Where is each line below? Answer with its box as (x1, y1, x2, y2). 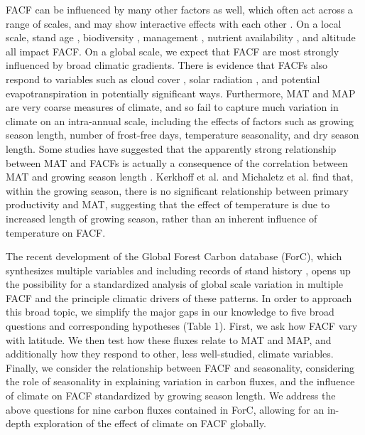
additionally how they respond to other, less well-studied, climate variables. (6, 346, 334, 361)
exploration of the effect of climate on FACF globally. (33, 416, 266, 431)
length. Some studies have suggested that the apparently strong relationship (6, 141, 337, 156)
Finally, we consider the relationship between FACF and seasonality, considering (6, 360, 355, 375)
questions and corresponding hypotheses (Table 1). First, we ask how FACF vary (6, 318, 358, 333)
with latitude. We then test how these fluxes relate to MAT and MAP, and (6, 332, 332, 347)
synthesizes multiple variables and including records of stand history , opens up (6, 262, 351, 277)
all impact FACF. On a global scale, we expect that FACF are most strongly (6, 43, 339, 58)
